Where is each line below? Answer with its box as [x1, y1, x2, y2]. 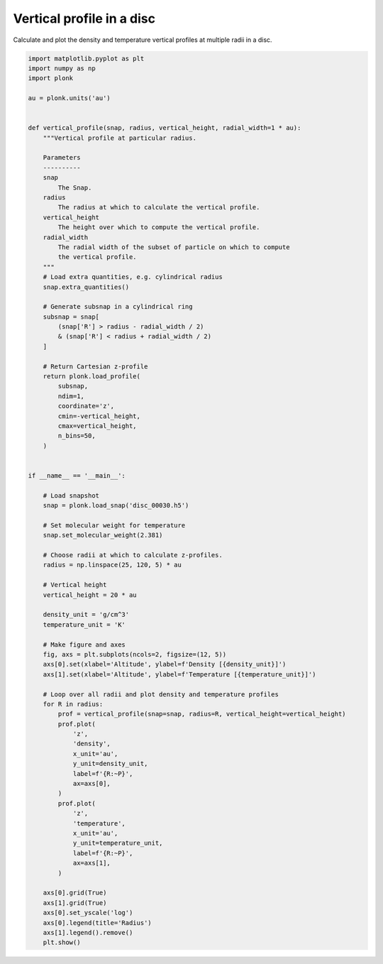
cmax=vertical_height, [57, 422, 138, 429]
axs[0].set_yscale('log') [43, 909, 133, 917]
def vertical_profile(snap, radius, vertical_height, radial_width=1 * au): [28, 124, 301, 132]
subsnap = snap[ [43, 312, 99, 321]
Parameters [43, 153, 81, 162]
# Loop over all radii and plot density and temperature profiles [43, 690, 279, 699]
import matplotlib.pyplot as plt [28, 54, 145, 62]
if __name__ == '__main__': [28, 471, 126, 479]
